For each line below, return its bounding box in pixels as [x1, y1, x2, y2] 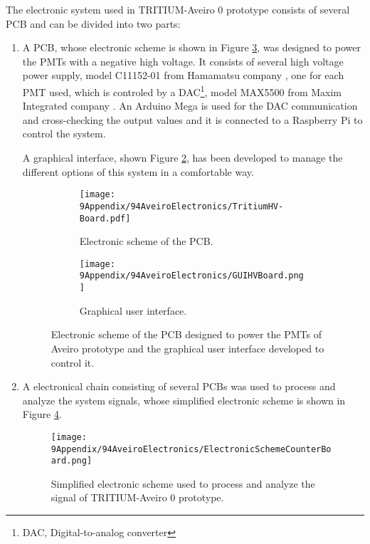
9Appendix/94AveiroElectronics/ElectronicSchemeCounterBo [51, 444, 332, 454]
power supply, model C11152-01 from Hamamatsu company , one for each [22, 68, 344, 83]
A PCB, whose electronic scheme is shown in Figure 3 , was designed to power [22, 40, 361, 55]
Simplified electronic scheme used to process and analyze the [51, 476, 315, 491]
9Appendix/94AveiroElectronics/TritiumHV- [79, 201, 284, 211]
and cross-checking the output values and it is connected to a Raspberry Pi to [22, 112, 363, 127]
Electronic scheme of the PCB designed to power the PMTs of [51, 327, 322, 342]
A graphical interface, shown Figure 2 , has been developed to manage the [22, 150, 343, 164]
